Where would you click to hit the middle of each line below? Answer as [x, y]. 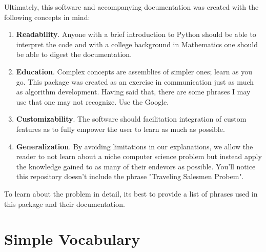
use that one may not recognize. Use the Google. [93, 101]
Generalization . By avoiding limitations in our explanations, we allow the [135, 146]
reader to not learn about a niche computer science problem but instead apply [139, 156]
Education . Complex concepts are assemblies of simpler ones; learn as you [134, 71]
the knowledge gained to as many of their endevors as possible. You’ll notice [136, 166]
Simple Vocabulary [72, 239]
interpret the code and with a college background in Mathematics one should [137, 44]
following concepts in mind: [47, 17]
